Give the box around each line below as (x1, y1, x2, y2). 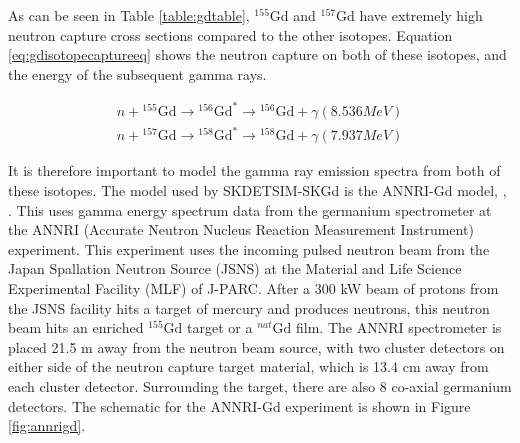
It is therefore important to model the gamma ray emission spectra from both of (8, 160, 501, 181)
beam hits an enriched (8, 317, 144, 338)
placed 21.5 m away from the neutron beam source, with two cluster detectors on (8, 336, 505, 357)
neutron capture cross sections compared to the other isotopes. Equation (8, 24, 453, 45)
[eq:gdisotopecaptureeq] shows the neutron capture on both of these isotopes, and (8, 44, 507, 65)
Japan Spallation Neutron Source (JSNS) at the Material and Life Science (8, 258, 462, 279)
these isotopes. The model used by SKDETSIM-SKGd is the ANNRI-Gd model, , (8, 180, 507, 201)
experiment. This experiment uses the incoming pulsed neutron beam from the (8, 238, 490, 259)
